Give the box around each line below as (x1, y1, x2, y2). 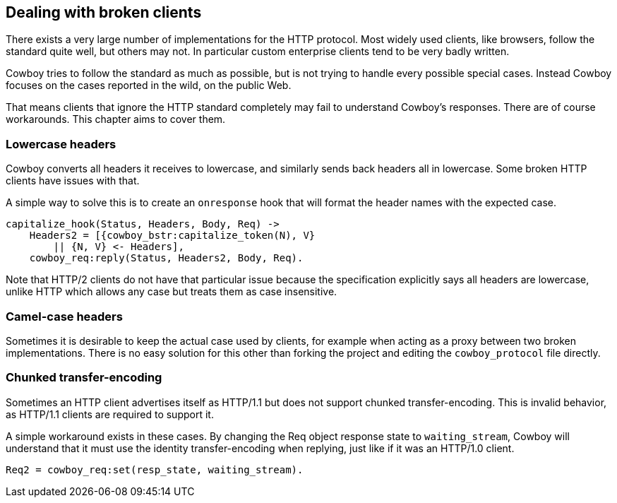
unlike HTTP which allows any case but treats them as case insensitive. (6, 285, 337, 298)
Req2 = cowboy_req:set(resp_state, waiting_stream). (6, 463, 304, 475)
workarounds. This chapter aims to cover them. (6, 113, 226, 126)
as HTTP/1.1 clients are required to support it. (6, 408, 214, 420)
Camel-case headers (6, 309, 123, 324)
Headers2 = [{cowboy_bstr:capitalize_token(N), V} (29, 230, 316, 242)
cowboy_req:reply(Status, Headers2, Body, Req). (29, 252, 304, 264)
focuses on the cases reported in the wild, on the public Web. (6, 79, 292, 92)
